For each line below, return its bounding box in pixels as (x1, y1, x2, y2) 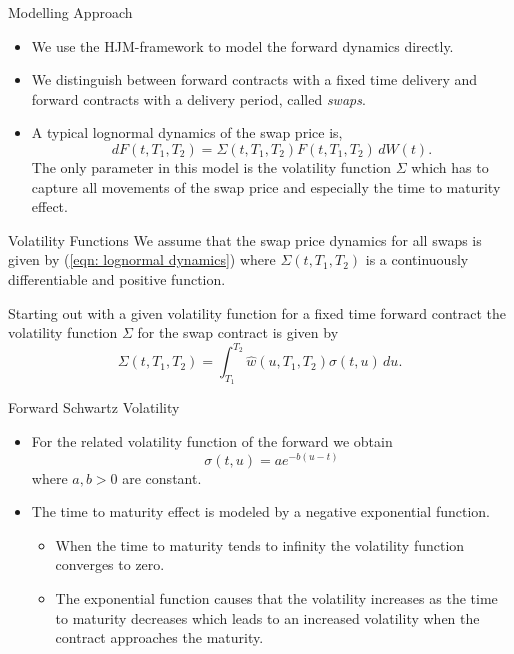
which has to (411, 156, 489, 177)
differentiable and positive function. (8, 268, 226, 289)
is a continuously (365, 249, 469, 270)
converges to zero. (55, 554, 165, 575)
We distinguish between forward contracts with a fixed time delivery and (31, 69, 478, 90)
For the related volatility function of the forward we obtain (31, 431, 393, 452)
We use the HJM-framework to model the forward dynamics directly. (31, 35, 454, 56)
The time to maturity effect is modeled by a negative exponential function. (31, 501, 491, 522)
